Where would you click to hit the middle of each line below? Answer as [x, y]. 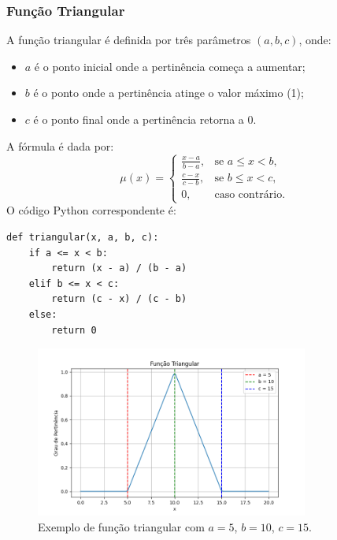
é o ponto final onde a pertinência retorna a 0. [145, 119]
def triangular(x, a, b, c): [83, 238]
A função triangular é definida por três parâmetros [129, 40]
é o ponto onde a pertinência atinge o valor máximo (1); [168, 93]
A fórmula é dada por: [60, 145]
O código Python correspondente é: [91, 210]
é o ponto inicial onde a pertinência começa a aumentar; [170, 66]
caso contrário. [250, 195]
